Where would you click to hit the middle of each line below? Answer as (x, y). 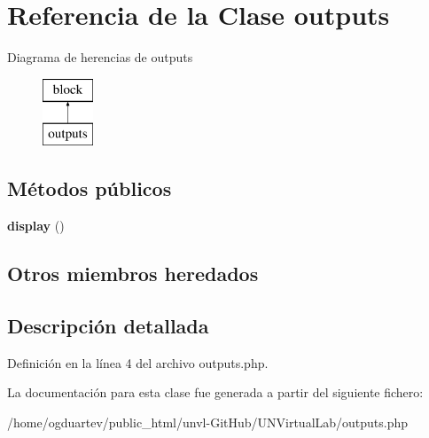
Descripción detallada (108, 325)
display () (36, 226)
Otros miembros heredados (133, 274)
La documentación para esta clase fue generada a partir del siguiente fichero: (215, 392)
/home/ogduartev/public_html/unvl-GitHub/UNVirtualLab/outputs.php (208, 422)
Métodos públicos (90, 188)
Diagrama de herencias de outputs (100, 57)
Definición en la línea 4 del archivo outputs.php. (138, 362)
